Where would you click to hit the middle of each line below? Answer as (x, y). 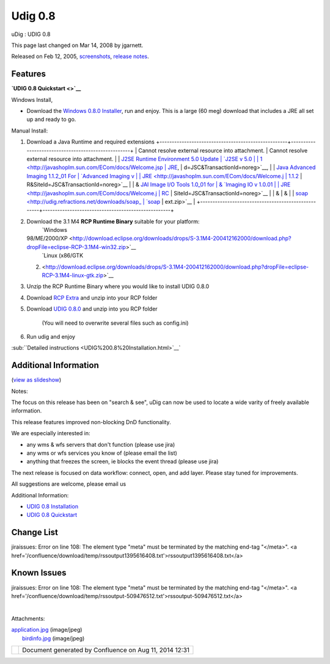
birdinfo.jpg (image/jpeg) (53, 638)
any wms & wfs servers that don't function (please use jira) (101, 444)
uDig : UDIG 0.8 (31, 34)
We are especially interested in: (51, 433)
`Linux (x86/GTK (63, 256)
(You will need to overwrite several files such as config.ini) (115, 323)
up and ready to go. (51, 120)
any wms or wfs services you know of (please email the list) (102, 453)
